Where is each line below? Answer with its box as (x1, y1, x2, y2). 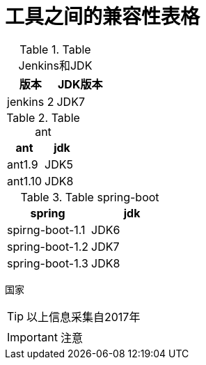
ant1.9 (7, 157, 38, 171)
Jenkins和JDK (18, 58, 93, 72)
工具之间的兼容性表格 (5, 5, 200, 29)
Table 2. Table (6, 110, 80, 125)
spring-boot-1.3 (7, 256, 88, 270)
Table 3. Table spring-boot (20, 189, 159, 204)
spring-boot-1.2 (7, 239, 89, 254)
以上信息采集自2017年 (26, 309, 141, 324)
